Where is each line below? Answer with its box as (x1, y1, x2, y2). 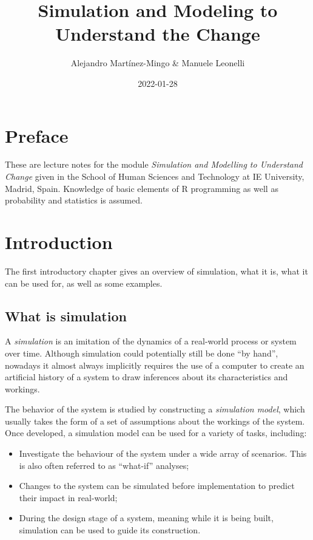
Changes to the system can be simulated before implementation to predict (19, 479, 295, 492)
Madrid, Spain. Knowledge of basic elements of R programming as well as (5, 182, 278, 194)
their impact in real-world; (19, 491, 118, 504)
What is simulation (5, 306, 127, 325)
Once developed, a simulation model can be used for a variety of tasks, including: (5, 426, 307, 439)
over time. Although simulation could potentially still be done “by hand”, (5, 346, 278, 359)
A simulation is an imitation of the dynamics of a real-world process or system (5, 335, 297, 347)
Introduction (5, 230, 113, 254)
